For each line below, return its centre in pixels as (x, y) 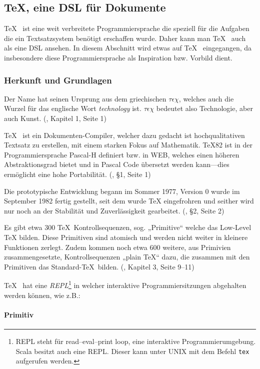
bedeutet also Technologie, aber (204, 108)
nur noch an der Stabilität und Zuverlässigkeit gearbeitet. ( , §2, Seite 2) (114, 210)
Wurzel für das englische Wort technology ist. (73, 108)
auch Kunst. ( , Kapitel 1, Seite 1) (55, 118)
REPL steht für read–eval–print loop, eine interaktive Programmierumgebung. (136, 341)
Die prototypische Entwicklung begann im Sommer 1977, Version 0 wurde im (122, 191)
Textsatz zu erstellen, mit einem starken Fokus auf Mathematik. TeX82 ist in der (128, 145)
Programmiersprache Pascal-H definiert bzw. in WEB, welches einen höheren (122, 154)
